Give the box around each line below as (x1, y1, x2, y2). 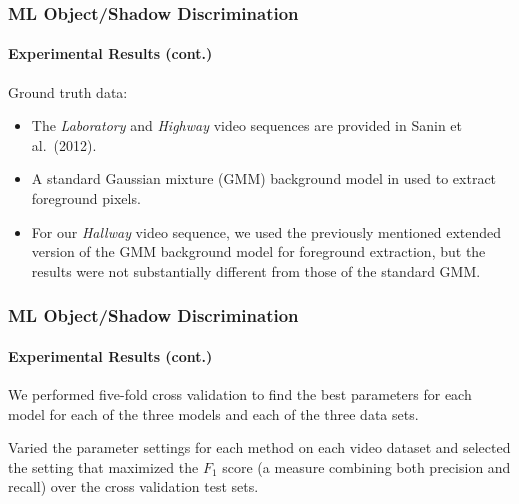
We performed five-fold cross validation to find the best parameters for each (8, 384, 472, 405)
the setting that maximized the (8, 456, 199, 477)
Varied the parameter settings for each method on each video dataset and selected (8, 437, 511, 458)
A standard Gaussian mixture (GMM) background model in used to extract (31, 168, 497, 189)
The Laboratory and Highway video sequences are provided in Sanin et (31, 115, 463, 136)
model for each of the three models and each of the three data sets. (8, 403, 419, 424)
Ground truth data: (8, 81, 128, 102)
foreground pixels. (31, 188, 141, 209)
